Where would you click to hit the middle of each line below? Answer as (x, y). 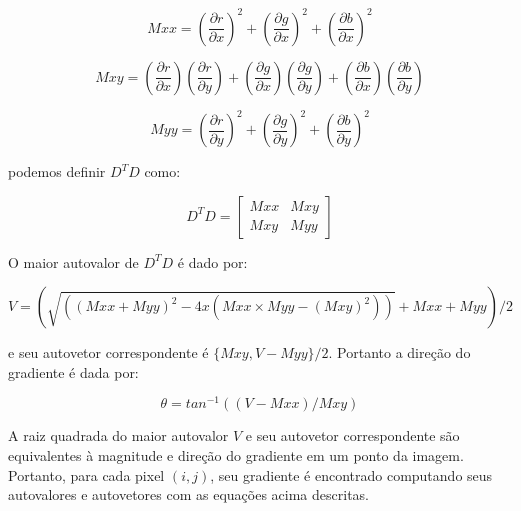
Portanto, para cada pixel (86, 474)
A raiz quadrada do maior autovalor (118, 435)
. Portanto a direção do (399, 352)
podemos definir (57, 171)
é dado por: (212, 261)
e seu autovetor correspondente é (108, 352)
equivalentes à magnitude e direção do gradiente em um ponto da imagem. (236, 455)
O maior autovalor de (73, 261)
